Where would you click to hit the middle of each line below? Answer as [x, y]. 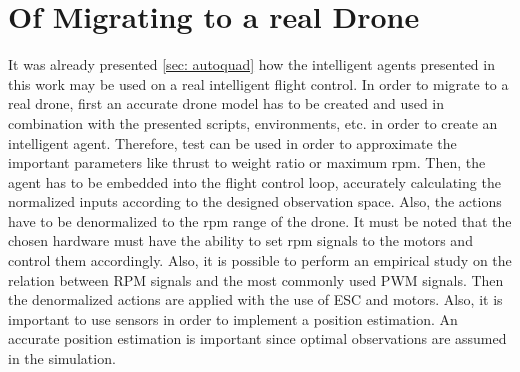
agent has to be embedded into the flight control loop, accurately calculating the [254, 181]
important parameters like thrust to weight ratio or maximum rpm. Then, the [247, 162]
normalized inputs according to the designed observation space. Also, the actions [255, 201]
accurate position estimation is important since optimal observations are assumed [257, 338]
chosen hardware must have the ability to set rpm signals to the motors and [240, 240]
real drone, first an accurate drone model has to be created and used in [226, 103]
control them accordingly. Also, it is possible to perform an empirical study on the [260, 260]
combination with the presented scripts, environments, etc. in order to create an [253, 122]
